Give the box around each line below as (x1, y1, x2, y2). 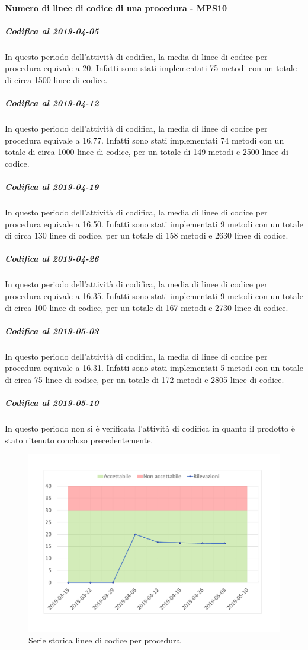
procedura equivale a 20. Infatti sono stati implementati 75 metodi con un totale (5, 62, 297, 74)
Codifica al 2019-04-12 (5, 97, 99, 109)
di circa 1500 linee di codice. (5, 73, 108, 85)
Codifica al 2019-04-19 (5, 180, 99, 193)
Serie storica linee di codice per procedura (28, 634, 181, 646)
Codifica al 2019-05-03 (5, 324, 99, 337)
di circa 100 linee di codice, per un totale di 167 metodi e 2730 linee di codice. (5, 301, 288, 313)
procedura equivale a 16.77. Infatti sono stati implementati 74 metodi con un (5, 134, 284, 146)
